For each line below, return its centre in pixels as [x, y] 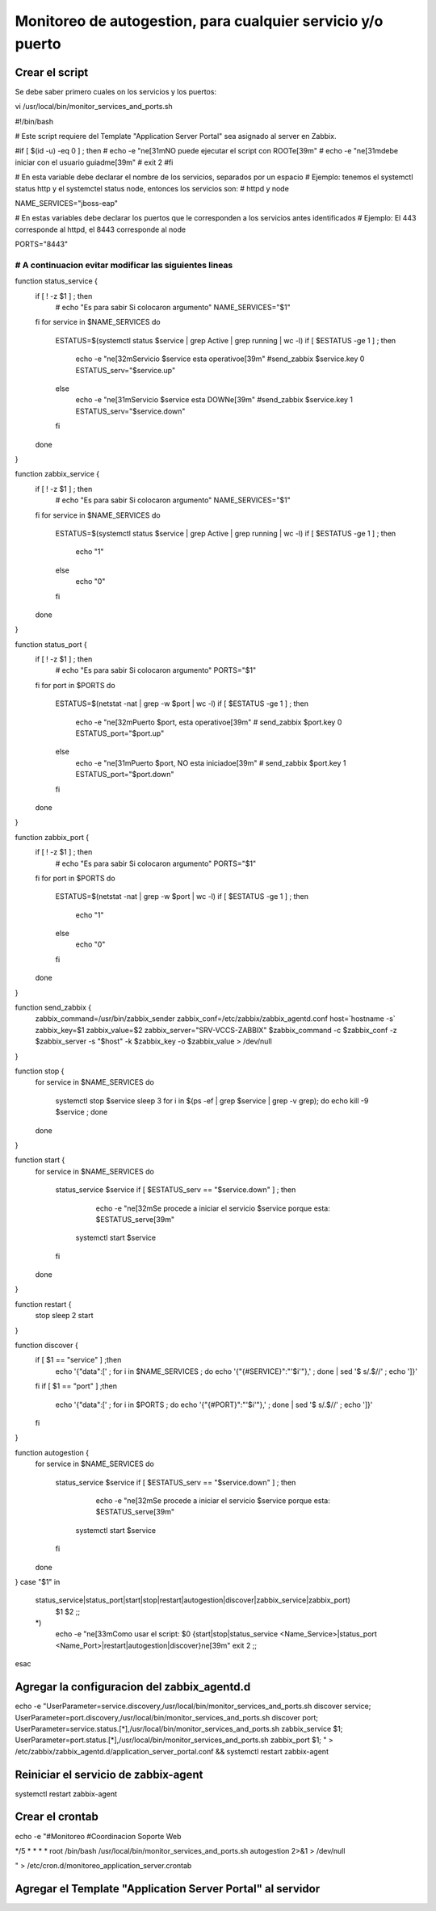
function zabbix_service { [57, 474]
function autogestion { [52, 1452]
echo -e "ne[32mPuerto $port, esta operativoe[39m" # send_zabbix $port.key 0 [209, 722]
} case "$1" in [38, 1581]
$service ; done [82, 1112]
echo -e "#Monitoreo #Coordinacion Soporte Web [98, 1836]
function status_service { [57, 281]
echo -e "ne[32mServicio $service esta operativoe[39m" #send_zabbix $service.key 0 [220, 359]
